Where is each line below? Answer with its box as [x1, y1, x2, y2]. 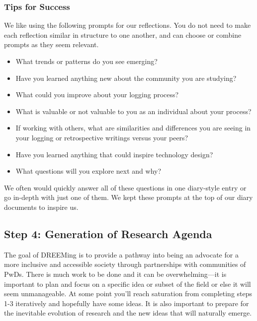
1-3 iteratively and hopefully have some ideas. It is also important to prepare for [4, 298, 249, 308]
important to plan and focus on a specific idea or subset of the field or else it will [4, 278, 251, 289]
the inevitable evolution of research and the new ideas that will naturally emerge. [4, 308, 252, 318]
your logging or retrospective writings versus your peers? [15, 132, 188, 142]
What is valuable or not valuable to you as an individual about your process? [15, 106, 252, 116]
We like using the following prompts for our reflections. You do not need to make [4, 20, 251, 30]
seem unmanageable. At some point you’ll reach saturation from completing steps [4, 288, 253, 299]
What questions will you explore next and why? [15, 166, 162, 176]
